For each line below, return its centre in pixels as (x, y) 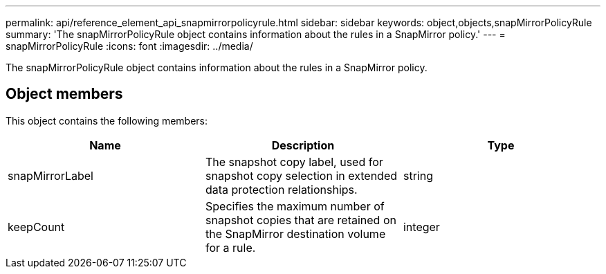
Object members (64, 94)
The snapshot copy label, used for (294, 162)
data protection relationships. (281, 189)
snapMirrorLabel (50, 175)
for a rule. (230, 247)
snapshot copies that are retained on (301, 220)
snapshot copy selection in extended (301, 175)
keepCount (36, 227)
